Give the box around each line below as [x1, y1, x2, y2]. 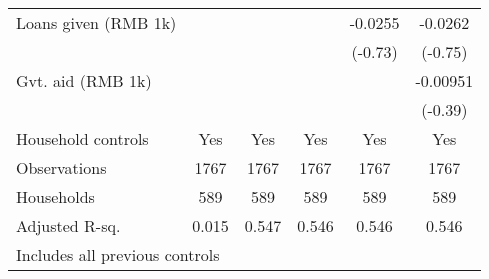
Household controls [16, 127, 149, 150]
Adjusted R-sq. [16, 214, 121, 237]
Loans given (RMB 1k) [16, 11, 177, 34]
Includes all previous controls [16, 243, 220, 266]
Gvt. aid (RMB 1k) [16, 69, 152, 92]
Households [16, 185, 95, 208]
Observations [16, 156, 107, 179]
